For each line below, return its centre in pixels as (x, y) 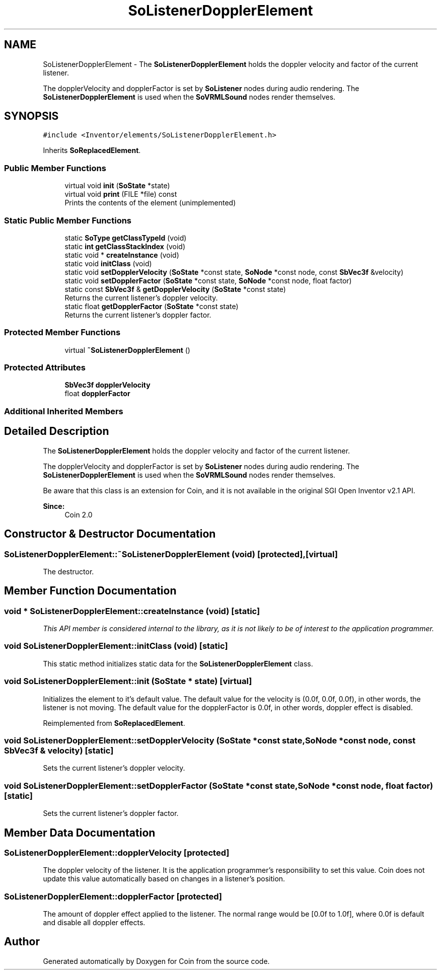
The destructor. (68, 571)
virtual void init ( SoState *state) (117, 186)
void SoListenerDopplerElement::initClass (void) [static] (116, 646)
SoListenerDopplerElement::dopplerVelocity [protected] (117, 852)
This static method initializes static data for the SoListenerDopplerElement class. (178, 663)
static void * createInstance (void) (122, 255)
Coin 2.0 (79, 514)
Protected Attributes (45, 368)
